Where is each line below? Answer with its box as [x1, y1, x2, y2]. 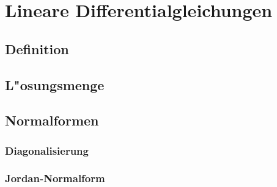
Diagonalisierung [5, 143, 89, 158]
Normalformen [5, 111, 99, 130]
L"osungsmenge [5, 75, 105, 94]
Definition [5, 39, 69, 58]
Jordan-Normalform [5, 171, 105, 186]
